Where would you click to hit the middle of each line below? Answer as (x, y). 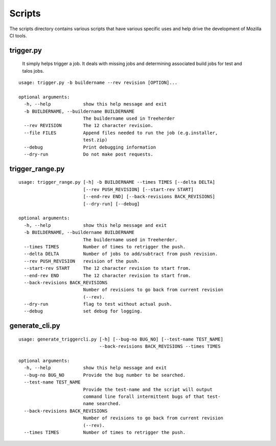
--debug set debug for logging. (83, 311)
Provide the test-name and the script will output (148, 389)
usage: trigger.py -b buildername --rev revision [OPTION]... (98, 83)
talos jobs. (33, 71)
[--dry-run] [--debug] (111, 204)
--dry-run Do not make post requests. (88, 154)
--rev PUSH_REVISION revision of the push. (82, 261)
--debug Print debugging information (90, 147)
